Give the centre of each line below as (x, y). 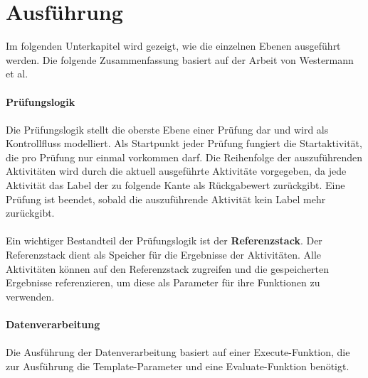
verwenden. (30, 296)
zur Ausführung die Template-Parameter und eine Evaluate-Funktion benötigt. (178, 366)
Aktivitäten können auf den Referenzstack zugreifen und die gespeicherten (167, 268)
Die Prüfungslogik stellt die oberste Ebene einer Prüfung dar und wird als (167, 129)
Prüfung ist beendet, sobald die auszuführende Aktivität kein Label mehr (166, 199)
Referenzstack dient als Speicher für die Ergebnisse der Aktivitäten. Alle (164, 255)
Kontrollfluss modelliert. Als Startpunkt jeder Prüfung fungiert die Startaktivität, (184, 143)
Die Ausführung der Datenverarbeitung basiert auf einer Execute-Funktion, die (178, 352)
